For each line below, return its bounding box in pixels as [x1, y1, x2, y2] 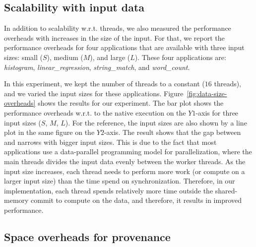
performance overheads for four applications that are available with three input [4, 42, 245, 53]
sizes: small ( [4, 52, 43, 62]
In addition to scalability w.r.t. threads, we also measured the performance [4, 23, 231, 33]
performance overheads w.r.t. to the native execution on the [4, 107, 186, 118]
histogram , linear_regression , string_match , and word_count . [4, 62, 190, 72]
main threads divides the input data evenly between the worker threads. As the [4, 156, 246, 166]
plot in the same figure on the [4, 127, 95, 137]
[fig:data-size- [187, 88, 227, 98]
